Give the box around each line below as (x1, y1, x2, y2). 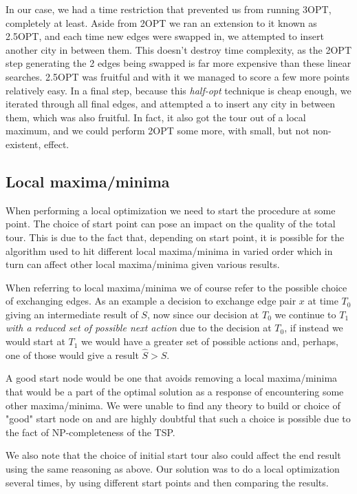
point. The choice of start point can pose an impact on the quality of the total (6, 216, 336, 231)
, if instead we (284, 320, 343, 335)
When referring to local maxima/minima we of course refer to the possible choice (6, 280, 347, 294)
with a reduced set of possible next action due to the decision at (6, 320, 272, 335)
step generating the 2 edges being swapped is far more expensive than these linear (6, 56, 351, 70)
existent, (6, 136, 41, 151)
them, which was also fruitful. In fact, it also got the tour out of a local (6, 110, 306, 124)
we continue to (274, 307, 336, 321)
